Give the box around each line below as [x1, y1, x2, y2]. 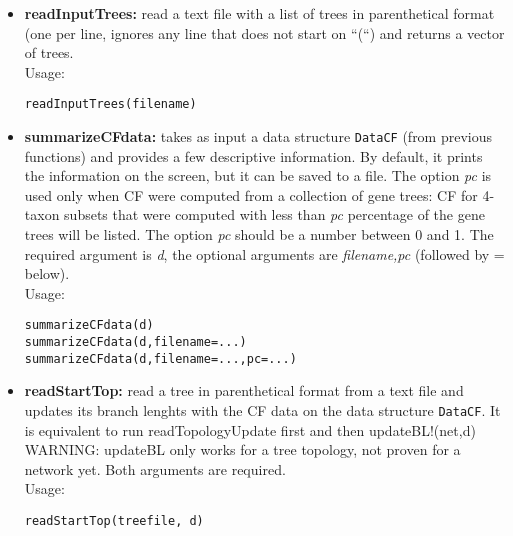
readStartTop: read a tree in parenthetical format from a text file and [24, 380, 464, 401]
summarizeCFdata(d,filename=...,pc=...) [24, 351, 297, 366]
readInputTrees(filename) [24, 97, 197, 112]
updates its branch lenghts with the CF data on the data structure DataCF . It [24, 400, 501, 420]
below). [24, 263, 70, 284]
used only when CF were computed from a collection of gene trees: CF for [24, 184, 478, 205]
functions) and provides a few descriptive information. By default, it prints [24, 145, 483, 166]
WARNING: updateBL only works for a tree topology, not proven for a [24, 439, 461, 460]
